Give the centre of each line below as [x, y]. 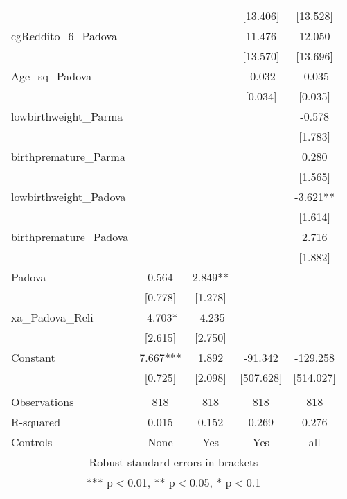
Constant [33, 357]
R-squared [36, 422]
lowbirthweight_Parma [67, 116]
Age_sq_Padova [52, 76]
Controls [32, 442]
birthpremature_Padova [70, 237]
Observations [43, 402]
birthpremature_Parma [68, 156]
